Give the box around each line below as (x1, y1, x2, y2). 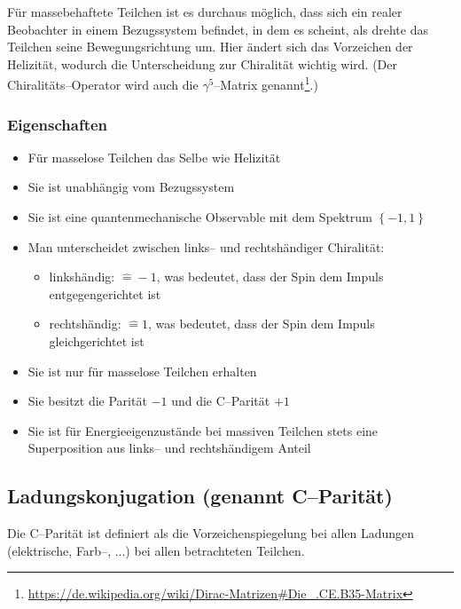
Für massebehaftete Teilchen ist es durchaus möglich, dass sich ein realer (7, 3, 402, 20)
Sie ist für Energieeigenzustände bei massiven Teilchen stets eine (27, 421, 379, 439)
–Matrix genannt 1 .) (214, 73, 318, 94)
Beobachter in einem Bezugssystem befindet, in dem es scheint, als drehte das (7, 20, 428, 38)
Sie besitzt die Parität (27, 391, 147, 410)
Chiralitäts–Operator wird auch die (7, 75, 199, 94)
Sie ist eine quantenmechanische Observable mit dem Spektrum (27, 208, 372, 226)
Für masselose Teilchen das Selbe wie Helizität (27, 147, 281, 166)
